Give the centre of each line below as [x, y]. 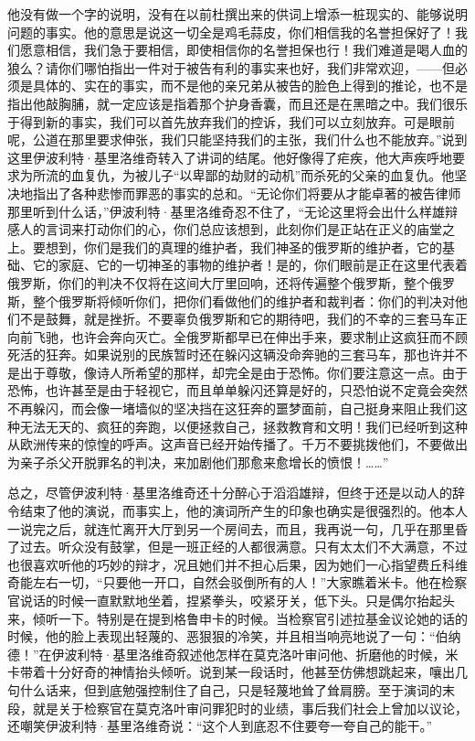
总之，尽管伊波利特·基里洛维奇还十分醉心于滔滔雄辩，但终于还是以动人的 [230, 493]
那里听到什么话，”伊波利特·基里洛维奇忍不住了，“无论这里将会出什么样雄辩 [233, 211]
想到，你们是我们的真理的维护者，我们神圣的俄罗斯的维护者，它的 [243, 247]
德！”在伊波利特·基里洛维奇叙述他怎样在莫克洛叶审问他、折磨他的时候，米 [233, 654]
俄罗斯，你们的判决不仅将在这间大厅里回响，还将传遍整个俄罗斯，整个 [218, 282]
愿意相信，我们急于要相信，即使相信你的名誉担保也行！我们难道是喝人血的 [243, 50]
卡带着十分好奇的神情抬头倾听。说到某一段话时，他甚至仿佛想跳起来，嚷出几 [237, 672]
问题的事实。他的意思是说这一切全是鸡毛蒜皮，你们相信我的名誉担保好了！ [231, 32]
